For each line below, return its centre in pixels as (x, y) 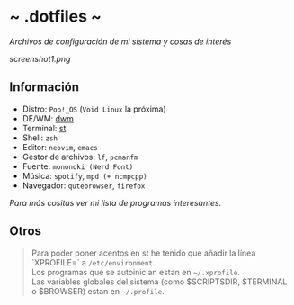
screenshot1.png (40, 58)
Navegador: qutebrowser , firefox (84, 185)
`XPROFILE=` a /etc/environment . (93, 262)
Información (44, 87)
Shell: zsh (40, 138)
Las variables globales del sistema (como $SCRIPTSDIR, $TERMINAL (159, 282)
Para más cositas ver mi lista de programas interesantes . (116, 202)
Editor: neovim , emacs (60, 147)
